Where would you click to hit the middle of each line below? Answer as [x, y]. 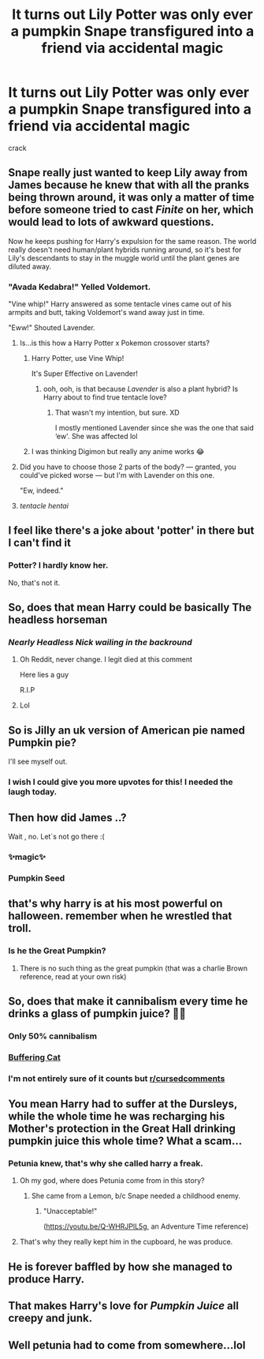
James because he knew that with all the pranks [129, 185]
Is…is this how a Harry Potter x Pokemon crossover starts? [115, 343]
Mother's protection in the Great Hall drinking [122, 1129]
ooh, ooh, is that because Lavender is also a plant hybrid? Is [141, 389]
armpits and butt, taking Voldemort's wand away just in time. [106, 313]
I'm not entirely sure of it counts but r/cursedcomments [117, 1078]
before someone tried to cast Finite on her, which [131, 210]
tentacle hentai [44, 506]
